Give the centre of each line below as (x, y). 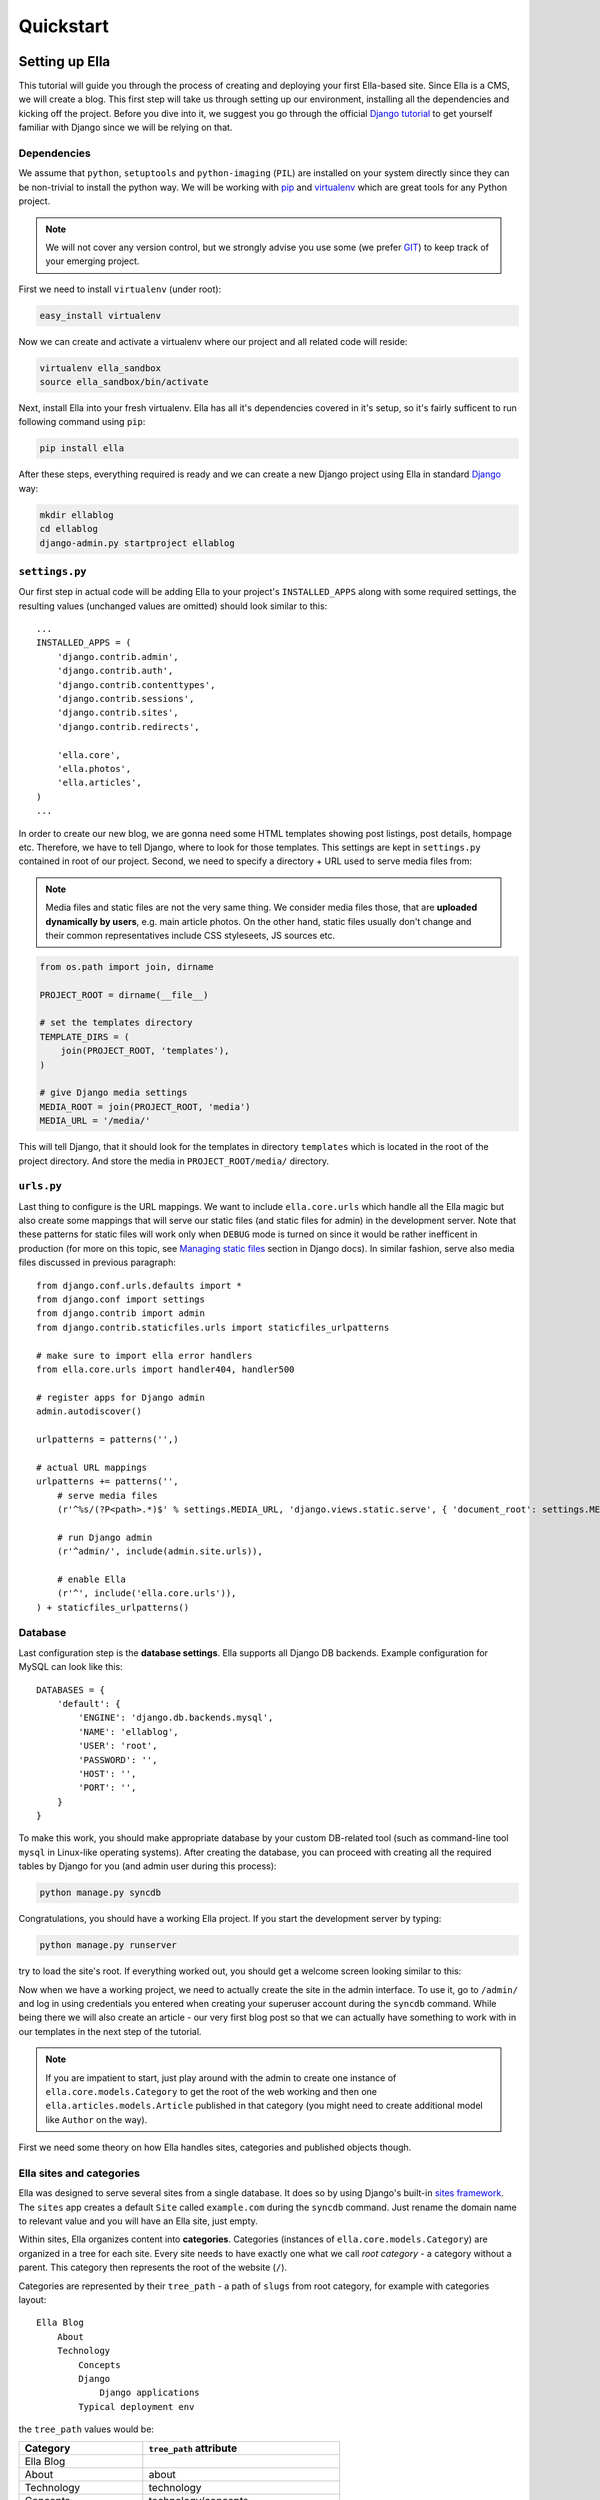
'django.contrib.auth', (115, 671)
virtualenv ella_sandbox (100, 368)
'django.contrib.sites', (117, 713)
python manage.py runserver (108, 1945)
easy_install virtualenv (100, 315)
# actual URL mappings (92, 1467)
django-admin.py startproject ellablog (137, 543)
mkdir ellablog (76, 514)
